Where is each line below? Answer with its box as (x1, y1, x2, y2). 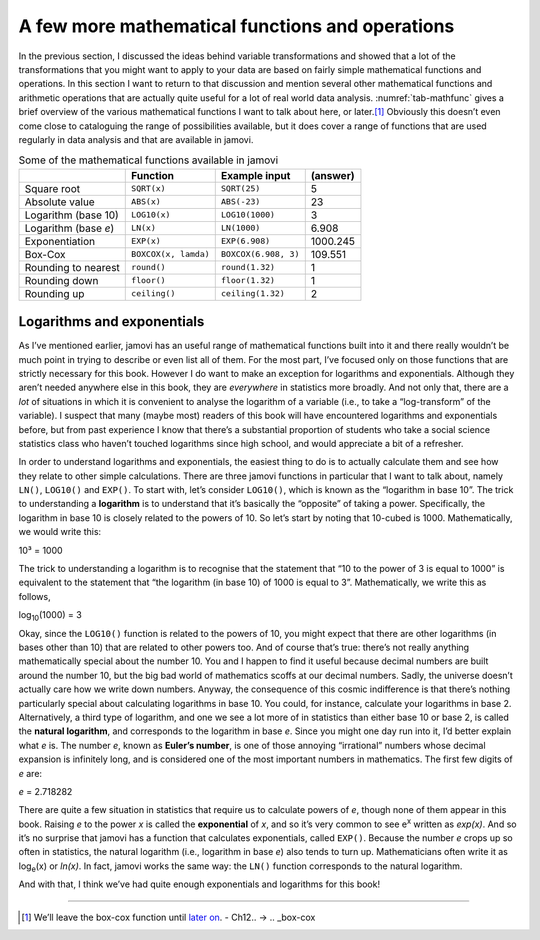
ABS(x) (131, 196, 162, 207)
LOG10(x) (131, 210, 171, 220)
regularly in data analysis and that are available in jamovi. (18, 133, 254, 145)
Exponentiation (24, 234, 95, 248)
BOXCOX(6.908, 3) (220, 249, 300, 260)
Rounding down (24, 273, 99, 287)
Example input (220, 168, 291, 182)
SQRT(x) (131, 183, 166, 194)
